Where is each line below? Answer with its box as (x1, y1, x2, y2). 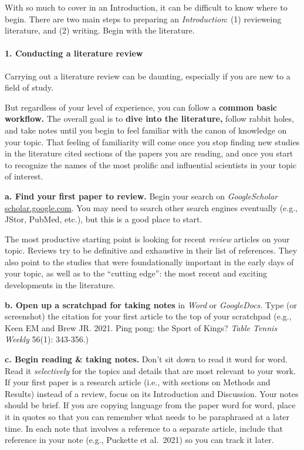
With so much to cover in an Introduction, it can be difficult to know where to (5, 1, 288, 13)
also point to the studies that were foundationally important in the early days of (5, 255, 294, 268)
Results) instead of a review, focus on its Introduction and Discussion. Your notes (5, 387, 299, 399)
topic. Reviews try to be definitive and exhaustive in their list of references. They (5, 244, 298, 256)
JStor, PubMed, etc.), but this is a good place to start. (5, 213, 202, 225)
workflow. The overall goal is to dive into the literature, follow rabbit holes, (5, 112, 294, 125)
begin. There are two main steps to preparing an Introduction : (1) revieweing (5, 12, 282, 25)
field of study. (5, 81, 53, 94)
